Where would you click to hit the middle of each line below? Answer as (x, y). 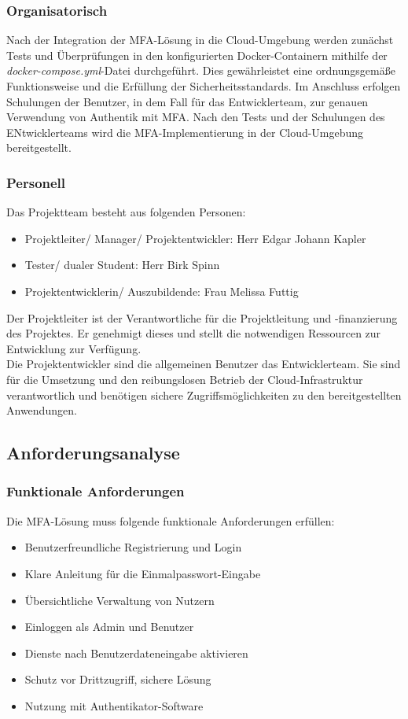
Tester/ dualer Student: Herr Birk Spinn (122, 265)
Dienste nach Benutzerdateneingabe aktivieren (136, 653)
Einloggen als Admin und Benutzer (109, 627)
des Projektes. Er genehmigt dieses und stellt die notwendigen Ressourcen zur (194, 333)
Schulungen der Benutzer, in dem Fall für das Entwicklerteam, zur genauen (187, 101)
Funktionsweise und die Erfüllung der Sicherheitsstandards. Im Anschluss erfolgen (204, 86)
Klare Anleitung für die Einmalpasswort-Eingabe (143, 573)
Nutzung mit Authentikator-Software (114, 705)
